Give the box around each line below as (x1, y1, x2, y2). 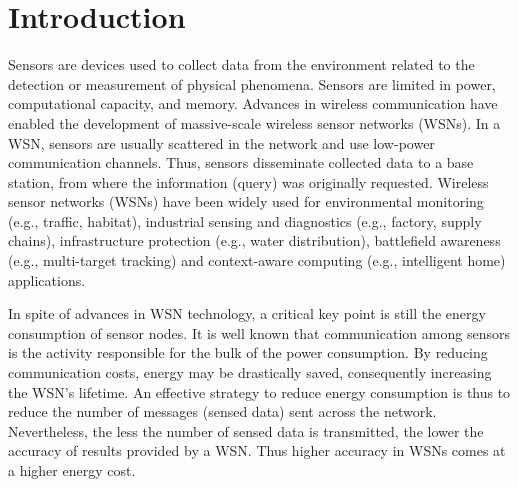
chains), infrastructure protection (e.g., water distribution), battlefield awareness (8, 230, 501, 251)
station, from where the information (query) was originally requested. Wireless (8, 171, 489, 192)
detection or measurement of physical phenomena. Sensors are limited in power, (8, 73, 496, 94)
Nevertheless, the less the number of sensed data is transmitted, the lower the (8, 420, 484, 441)
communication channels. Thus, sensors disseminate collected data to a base (8, 152, 474, 173)
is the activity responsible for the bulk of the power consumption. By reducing (8, 342, 488, 363)
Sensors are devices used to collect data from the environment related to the (8, 54, 475, 75)
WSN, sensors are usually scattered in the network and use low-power (8, 132, 435, 153)
